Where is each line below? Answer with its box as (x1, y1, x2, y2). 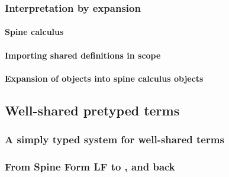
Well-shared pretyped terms (5, 101, 180, 119)
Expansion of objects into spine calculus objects (5, 72, 204, 84)
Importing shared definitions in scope (5, 49, 161, 61)
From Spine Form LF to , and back (5, 159, 175, 173)
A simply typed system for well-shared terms (5, 132, 224, 147)
